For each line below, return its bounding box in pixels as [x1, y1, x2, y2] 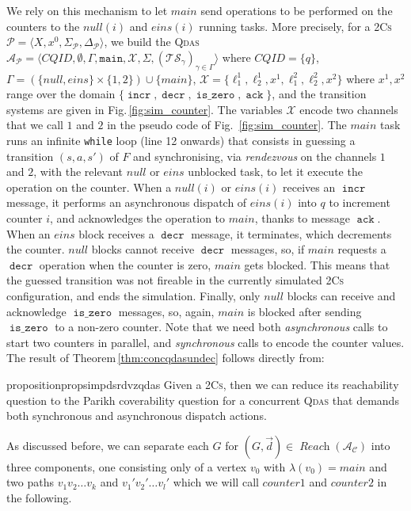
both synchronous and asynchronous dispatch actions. [6, 407, 267, 424]
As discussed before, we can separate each [6, 437, 209, 453]
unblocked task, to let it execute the [188, 163, 363, 180]
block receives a [78, 225, 154, 242]
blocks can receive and [287, 287, 396, 303]
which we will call [173, 474, 259, 490]
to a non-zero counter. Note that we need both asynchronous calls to [55, 318, 388, 335]
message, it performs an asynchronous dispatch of [6, 194, 247, 211]
